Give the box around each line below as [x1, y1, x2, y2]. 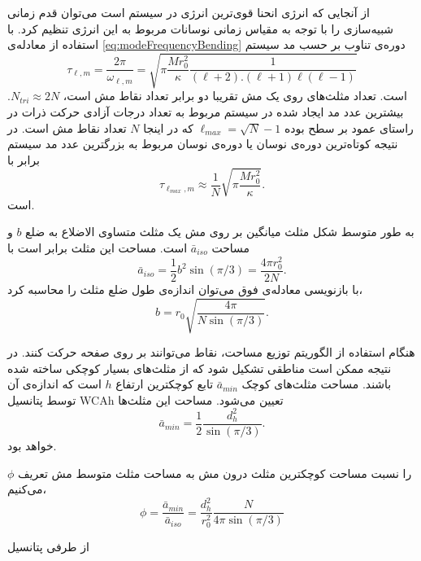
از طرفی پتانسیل [7, 538, 89, 555]
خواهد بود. [7, 436, 57, 454]
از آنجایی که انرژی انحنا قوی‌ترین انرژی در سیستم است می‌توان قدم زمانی [7, 4, 370, 20]
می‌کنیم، [7, 480, 47, 497]
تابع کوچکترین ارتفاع [115, 375, 214, 392]
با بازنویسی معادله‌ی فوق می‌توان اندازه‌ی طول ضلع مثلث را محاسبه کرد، [7, 280, 363, 297]
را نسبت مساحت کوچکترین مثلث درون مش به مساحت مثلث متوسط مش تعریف [18, 464, 412, 481]
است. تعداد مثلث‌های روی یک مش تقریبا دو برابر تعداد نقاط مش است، [63, 87, 407, 104]
